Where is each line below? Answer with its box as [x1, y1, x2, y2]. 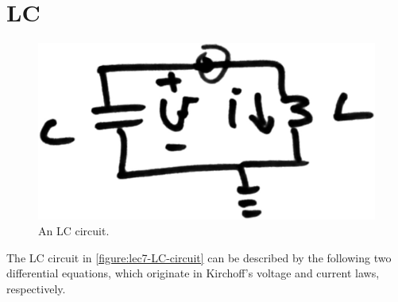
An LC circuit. [38, 223, 110, 239]
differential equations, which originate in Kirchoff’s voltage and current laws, [6, 265, 380, 281]
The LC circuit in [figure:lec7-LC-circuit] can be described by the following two [6, 249, 392, 265]
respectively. [6, 280, 66, 296]
